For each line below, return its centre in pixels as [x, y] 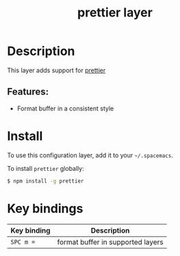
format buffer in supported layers [111, 242]
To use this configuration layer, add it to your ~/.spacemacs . [90, 155]
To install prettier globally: [46, 168]
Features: [28, 92]
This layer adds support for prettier [56, 70]
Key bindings [45, 208]
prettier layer [115, 13]
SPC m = [23, 242]
